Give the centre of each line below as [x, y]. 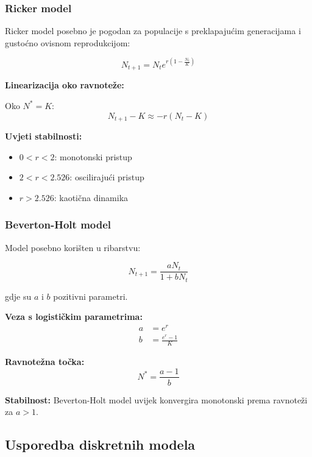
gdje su [18, 296]
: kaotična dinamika [91, 197]
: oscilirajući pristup [107, 177]
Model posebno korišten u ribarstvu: [73, 247]
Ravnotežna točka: [45, 361]
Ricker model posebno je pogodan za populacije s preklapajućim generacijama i [153, 31]
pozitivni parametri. [90, 296]
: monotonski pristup [93, 156]
